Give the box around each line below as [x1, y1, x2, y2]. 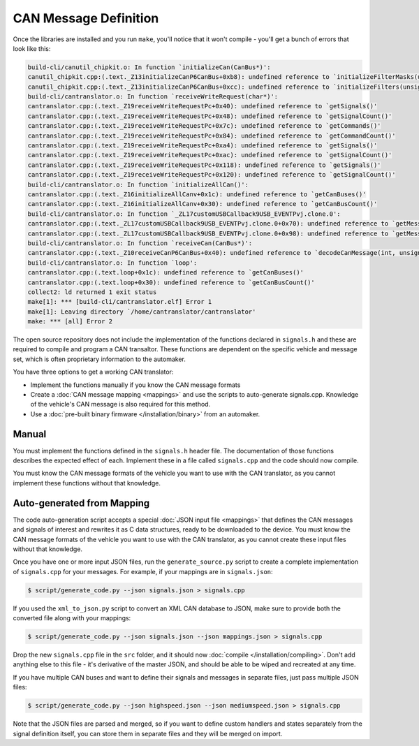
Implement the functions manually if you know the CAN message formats [30, 381, 241, 389]
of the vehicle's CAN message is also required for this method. [30, 400, 211, 409]
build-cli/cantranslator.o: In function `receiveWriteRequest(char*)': [27, 93, 279, 101]
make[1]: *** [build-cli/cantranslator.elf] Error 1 [27, 298, 212, 306]
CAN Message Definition [13, 10, 159, 26]
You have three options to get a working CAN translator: [13, 367, 174, 376]
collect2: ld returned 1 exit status [27, 288, 157, 296]
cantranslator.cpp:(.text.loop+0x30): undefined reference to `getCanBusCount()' [27, 278, 316, 286]
